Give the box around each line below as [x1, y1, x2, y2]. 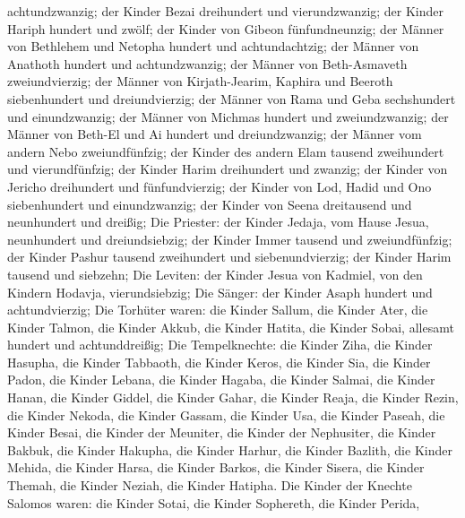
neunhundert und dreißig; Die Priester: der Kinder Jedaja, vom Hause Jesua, [7, 212, 429, 231]
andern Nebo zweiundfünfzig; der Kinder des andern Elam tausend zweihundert [7, 142, 444, 160]
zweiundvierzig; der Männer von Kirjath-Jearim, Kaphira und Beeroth [7, 72, 393, 91]
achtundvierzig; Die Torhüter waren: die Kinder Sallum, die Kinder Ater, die [7, 300, 428, 319]
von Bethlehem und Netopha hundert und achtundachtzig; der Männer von [7, 37, 419, 56]
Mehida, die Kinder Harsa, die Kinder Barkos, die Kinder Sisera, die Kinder [7, 458, 425, 477]
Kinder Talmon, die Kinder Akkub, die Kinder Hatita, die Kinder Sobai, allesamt [7, 317, 454, 336]
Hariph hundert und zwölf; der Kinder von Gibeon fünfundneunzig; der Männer [7, 19, 444, 38]
